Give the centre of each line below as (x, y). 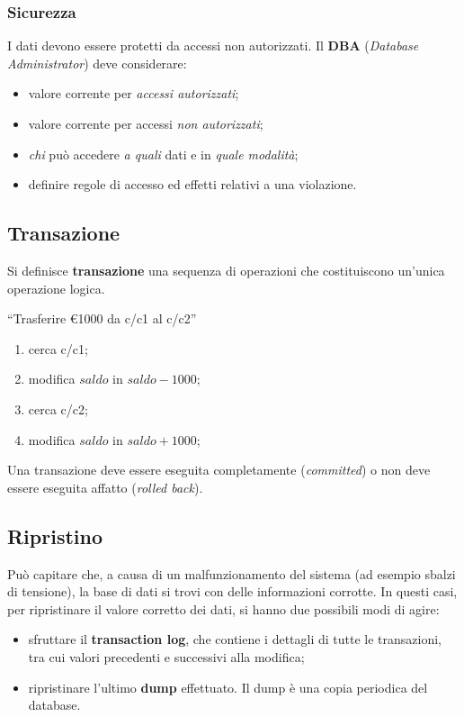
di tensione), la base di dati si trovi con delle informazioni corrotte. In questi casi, (232, 591)
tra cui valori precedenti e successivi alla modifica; (166, 656)
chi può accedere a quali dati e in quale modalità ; (163, 154)
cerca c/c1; (58, 348)
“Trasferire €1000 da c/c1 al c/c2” (102, 318)
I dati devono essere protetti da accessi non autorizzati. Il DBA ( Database (213, 45)
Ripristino (55, 535)
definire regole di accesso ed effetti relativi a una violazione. (192, 184)
